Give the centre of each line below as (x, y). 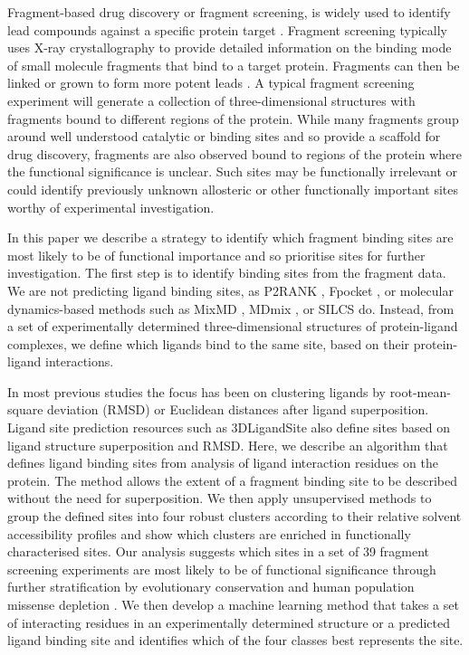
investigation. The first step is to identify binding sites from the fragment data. (227, 273)
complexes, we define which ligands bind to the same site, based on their (209, 343)
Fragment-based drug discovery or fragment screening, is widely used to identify (229, 12)
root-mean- (420, 391)
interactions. (80, 361)
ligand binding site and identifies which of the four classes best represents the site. (235, 640)
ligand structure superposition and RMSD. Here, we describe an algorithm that (228, 445)
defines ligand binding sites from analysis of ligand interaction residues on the (223, 463)
